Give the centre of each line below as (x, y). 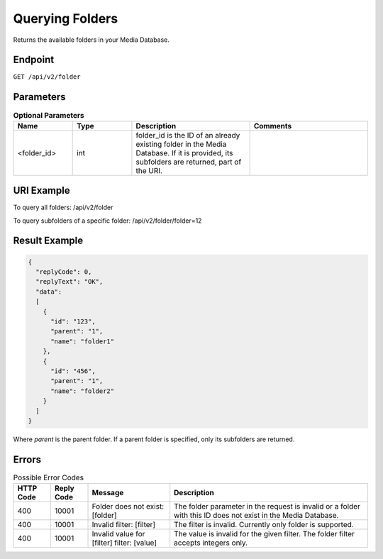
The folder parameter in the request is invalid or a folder (267, 507)
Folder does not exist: (128, 507)
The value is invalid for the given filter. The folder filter (264, 534)
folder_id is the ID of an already (188, 135)
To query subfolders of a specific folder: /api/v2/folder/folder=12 (107, 221)
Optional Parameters (49, 115)
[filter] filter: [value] (124, 543)
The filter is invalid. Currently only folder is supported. (264, 525)
